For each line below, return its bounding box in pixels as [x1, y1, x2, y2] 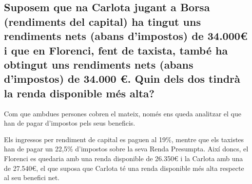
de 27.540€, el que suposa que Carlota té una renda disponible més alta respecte [4, 163, 244, 173]
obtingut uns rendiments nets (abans [4, 56, 194, 72]
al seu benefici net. [4, 172, 60, 183]
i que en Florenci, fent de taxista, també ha [4, 42, 228, 57]
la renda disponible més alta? [4, 85, 155, 100]
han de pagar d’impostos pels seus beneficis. [4, 118, 136, 128]
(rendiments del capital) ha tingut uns [4, 14, 201, 29]
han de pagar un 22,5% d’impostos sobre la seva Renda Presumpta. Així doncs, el [4, 144, 249, 154]
